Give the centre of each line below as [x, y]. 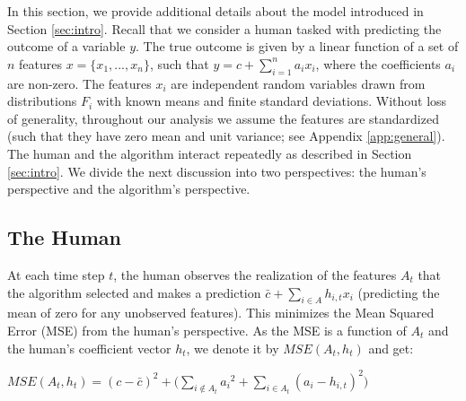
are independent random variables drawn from [298, 83]
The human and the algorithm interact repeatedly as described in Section [210, 153]
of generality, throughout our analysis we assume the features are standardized [223, 118]
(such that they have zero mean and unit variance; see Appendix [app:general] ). [226, 136]
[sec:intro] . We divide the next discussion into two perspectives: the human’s [217, 171]
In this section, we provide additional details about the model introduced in [215, 11]
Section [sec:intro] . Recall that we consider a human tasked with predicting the [224, 28]
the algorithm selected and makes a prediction [134, 292]
